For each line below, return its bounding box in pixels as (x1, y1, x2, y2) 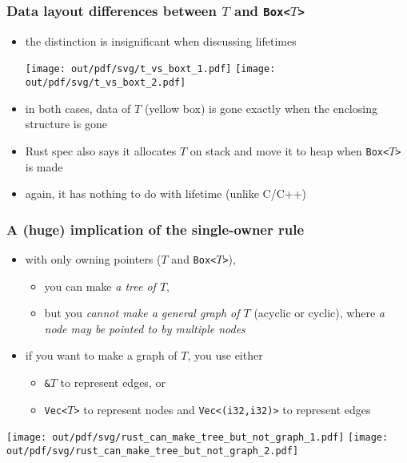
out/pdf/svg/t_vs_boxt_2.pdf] (25, 77, 186, 89)
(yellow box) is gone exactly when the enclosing (144, 99, 377, 116)
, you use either (187, 347, 263, 364)
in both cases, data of (25, 99, 131, 116)
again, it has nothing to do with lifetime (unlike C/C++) (25, 185, 307, 202)
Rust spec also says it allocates (25, 142, 177, 159)
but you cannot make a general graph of (44, 304, 240, 321)
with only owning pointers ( (25, 250, 162, 267)
